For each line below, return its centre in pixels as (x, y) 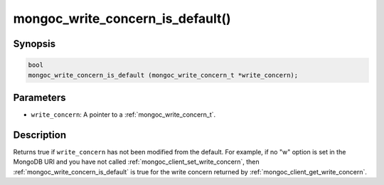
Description (40, 135)
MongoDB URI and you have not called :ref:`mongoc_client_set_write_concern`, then (136, 162)
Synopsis (34, 44)
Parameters (39, 97)
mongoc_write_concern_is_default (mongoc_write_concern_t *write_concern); (163, 75)
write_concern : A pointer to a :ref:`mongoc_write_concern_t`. (123, 115)
